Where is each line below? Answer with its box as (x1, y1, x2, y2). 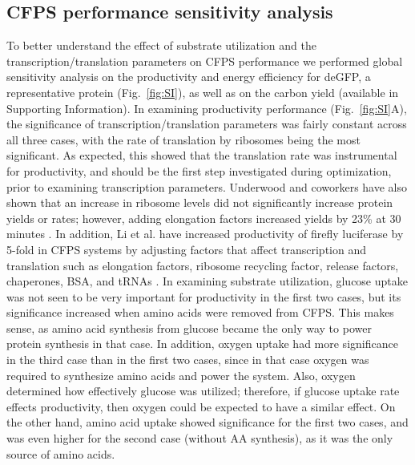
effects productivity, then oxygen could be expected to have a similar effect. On (6, 398, 396, 414)
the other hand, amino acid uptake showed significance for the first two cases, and (6, 414, 409, 431)
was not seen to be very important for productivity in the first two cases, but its (6, 288, 401, 305)
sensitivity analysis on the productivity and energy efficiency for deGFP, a (6, 68, 371, 85)
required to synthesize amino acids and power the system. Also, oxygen (6, 366, 356, 383)
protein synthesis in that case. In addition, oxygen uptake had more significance (6, 335, 398, 352)
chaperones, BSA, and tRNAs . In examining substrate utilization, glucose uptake (6, 273, 408, 289)
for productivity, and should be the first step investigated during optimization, (6, 162, 392, 179)
